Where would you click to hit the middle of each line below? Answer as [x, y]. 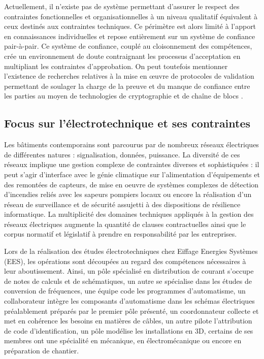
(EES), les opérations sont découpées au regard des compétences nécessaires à [125, 261]
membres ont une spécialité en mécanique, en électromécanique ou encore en [123, 340]
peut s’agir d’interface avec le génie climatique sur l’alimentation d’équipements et [132, 174]
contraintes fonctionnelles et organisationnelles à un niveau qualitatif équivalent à [131, 16]
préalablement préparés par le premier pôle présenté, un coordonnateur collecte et [131, 311]
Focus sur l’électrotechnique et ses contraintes [127, 123]
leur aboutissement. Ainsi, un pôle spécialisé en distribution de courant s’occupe [129, 271]
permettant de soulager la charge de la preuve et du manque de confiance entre [127, 86]
